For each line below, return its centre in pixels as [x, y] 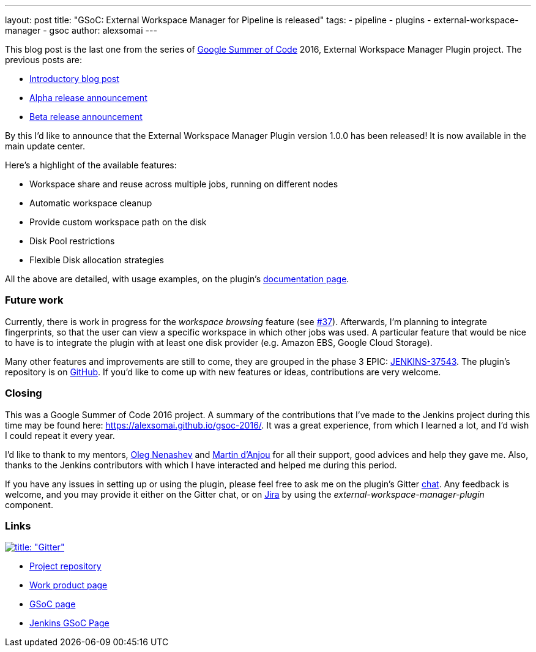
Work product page [69, 585]
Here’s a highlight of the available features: [91, 165]
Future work [34, 300]
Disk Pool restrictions [72, 241]
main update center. [45, 146]
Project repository [65, 566]
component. [29, 504]
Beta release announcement [86, 117]
